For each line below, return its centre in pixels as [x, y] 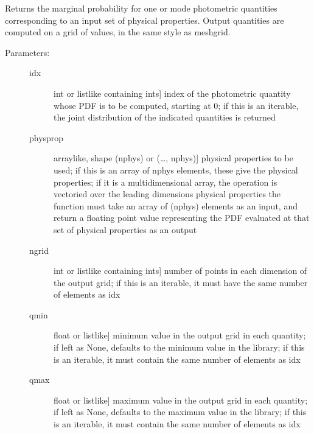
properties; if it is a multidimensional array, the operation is [166, 182]
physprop [47, 137]
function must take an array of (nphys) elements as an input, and [176, 205]
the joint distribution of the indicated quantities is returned [165, 117]
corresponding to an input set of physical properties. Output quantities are [145, 20]
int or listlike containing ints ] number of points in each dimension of [180, 271]
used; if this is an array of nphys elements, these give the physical [176, 170]
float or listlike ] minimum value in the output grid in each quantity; [180, 335]
